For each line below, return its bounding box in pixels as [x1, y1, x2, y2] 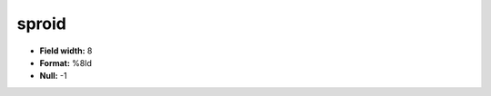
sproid [16, 14, 67, 34]
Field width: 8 [39, 45, 93, 56]
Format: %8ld [39, 57, 93, 68]
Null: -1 [39, 71, 67, 82]
